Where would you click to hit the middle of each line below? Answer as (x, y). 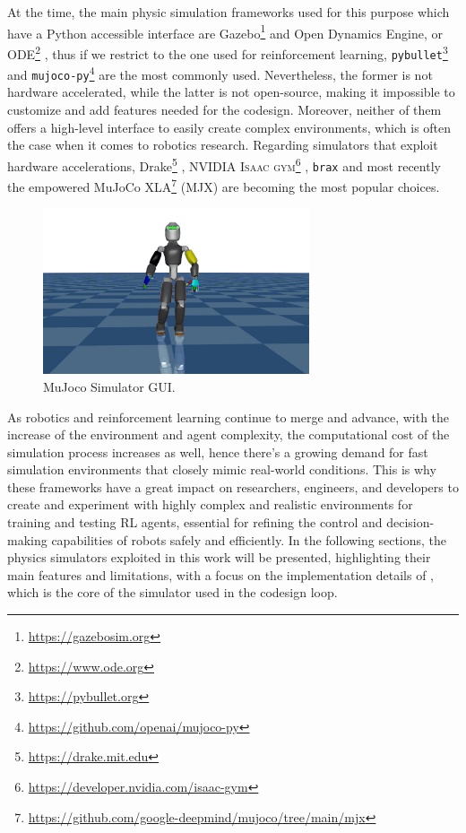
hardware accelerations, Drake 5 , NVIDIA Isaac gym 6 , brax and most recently (224, 164)
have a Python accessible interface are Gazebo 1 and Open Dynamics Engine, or (225, 31)
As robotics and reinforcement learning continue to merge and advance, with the (229, 416)
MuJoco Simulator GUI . (109, 386)
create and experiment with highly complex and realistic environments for (210, 504)
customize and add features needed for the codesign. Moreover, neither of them (224, 110)
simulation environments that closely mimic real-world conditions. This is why (222, 469)
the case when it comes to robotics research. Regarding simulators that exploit (223, 145)
